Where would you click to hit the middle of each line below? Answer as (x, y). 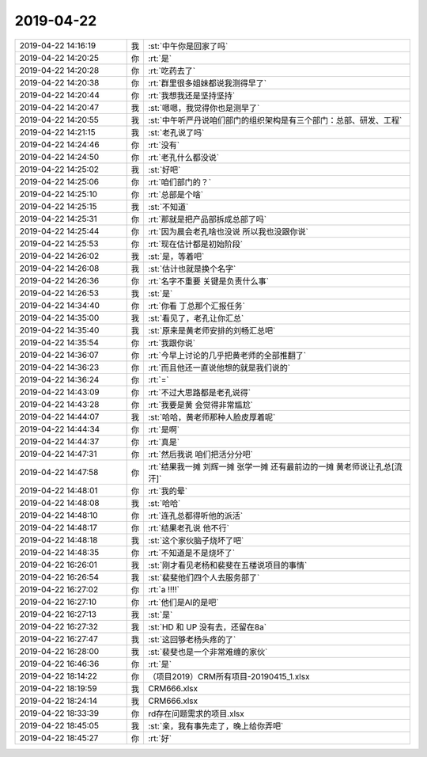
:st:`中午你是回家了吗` (188, 46)
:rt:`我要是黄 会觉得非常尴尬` (200, 405)
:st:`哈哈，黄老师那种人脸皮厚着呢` (212, 417)
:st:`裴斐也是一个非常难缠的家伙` (208, 652)
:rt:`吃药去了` (172, 70)
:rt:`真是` (164, 442)
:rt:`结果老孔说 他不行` (188, 528)
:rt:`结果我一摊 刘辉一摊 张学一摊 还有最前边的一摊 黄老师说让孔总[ (271, 466)
